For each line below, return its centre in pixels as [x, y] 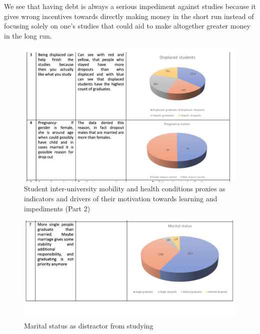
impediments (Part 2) [57, 208]
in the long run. [28, 35]
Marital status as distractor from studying [89, 325]
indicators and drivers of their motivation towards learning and [121, 199]
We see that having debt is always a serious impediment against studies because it [130, 6]
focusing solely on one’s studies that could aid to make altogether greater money [127, 26]
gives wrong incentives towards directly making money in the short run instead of [129, 16]
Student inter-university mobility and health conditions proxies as [125, 189]
